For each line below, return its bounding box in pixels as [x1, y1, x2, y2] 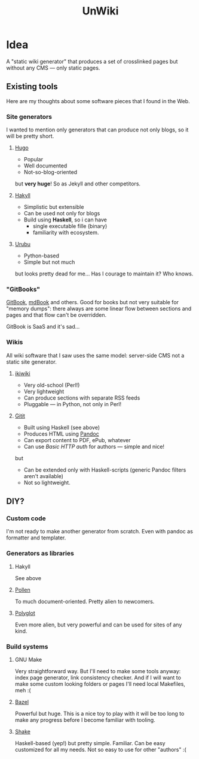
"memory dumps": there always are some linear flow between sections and [6, 305, 192, 313]
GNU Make [14, 656, 42, 663]
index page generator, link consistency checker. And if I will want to [14, 674, 181, 681]
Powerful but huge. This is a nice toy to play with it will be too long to [14, 710, 185, 717]
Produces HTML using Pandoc [23, 430, 100, 437]
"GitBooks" [6, 285, 41, 293]
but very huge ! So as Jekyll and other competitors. [14, 180, 141, 187]
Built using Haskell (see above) [23, 424, 100, 431]
